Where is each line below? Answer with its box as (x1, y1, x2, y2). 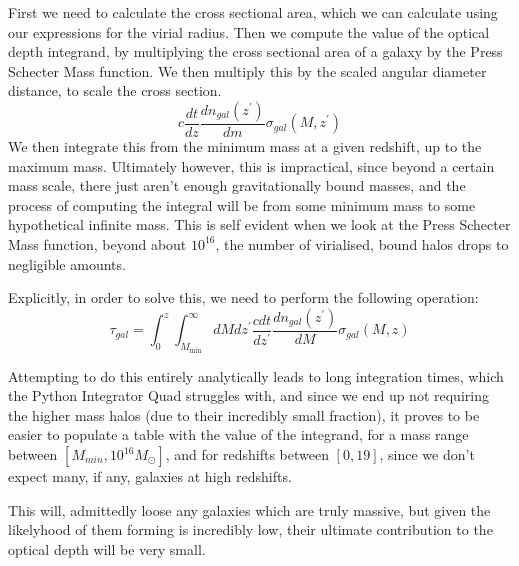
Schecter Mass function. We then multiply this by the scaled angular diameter (8, 60, 487, 81)
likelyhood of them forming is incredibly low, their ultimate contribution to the (8, 519, 493, 540)
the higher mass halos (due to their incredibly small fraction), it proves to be (8, 404, 480, 425)
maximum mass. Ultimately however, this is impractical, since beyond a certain (8, 155, 495, 176)
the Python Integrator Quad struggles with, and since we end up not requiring (8, 385, 489, 406)
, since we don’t (379, 444, 475, 464)
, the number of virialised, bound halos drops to (215, 233, 509, 254)
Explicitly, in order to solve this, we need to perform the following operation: (8, 287, 479, 308)
